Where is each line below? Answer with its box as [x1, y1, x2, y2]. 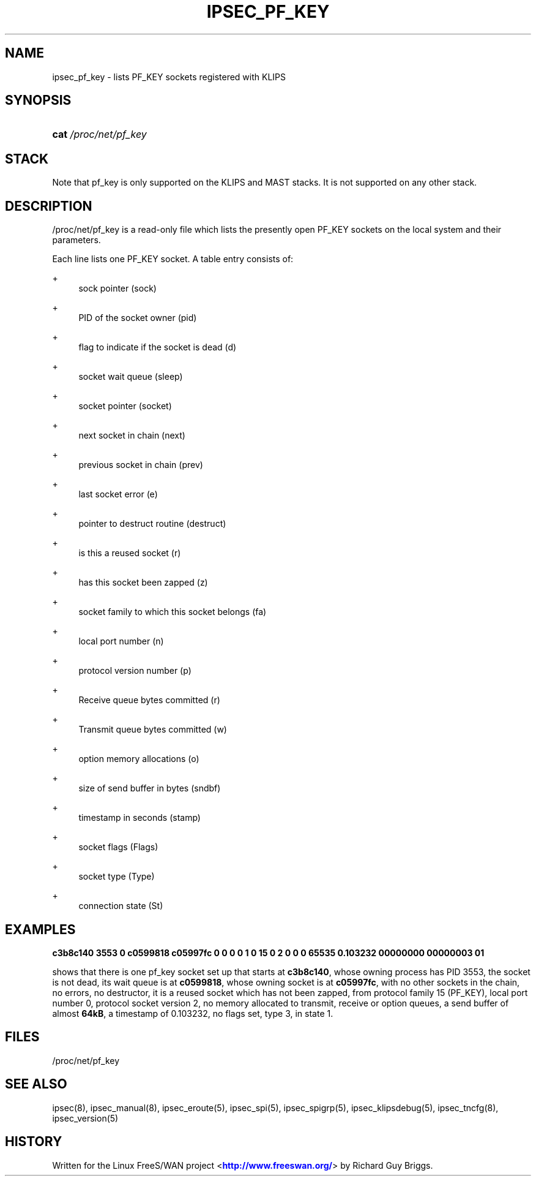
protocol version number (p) [78, 665, 192, 676]
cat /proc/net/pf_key [52, 128, 147, 141]
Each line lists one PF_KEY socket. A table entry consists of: [52, 254, 294, 265]
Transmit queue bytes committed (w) [78, 724, 227, 735]
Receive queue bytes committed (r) [78, 695, 220, 706]
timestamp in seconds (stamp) [78, 812, 201, 823]
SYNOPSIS [5, 92, 72, 108]
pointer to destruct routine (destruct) [78, 518, 226, 529]
